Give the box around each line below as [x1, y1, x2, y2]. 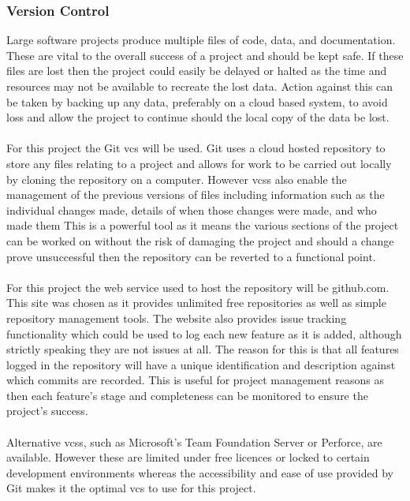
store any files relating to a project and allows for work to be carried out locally [6, 155, 392, 171]
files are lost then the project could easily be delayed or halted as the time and [6, 62, 387, 79]
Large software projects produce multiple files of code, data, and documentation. [6, 32, 396, 48]
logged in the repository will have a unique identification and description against [6, 356, 396, 372]
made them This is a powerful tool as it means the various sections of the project [6, 217, 399, 234]
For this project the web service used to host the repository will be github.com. [6, 279, 389, 295]
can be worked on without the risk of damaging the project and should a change [6, 232, 394, 249]
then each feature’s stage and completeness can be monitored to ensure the [6, 387, 368, 403]
